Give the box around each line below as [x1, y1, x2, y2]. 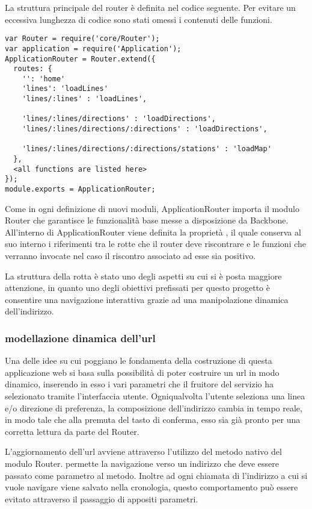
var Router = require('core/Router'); [5, 34, 160, 43]
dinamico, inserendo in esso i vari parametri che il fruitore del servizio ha [5, 378, 274, 390]
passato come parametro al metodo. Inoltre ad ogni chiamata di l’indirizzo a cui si [5, 469, 308, 481]
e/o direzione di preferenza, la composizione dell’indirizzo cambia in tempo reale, [5, 401, 302, 414]
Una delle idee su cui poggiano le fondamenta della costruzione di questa [5, 354, 272, 367]
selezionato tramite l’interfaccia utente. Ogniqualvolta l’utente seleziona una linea [5, 390, 305, 402]
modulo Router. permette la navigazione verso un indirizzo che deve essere [5, 457, 279, 469]
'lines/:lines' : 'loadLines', [22, 95, 147, 104]
